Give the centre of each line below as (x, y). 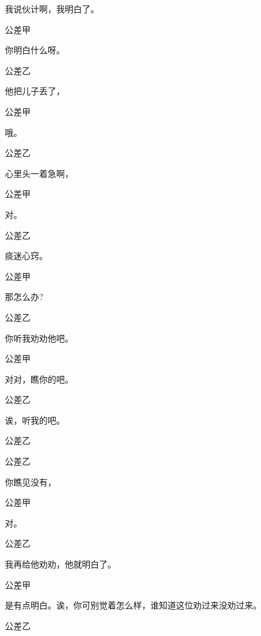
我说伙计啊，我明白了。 (52, 9)
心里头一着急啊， (39, 173)
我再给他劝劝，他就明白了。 (61, 564)
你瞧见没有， (31, 481)
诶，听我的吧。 (35, 420)
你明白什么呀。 (35, 50)
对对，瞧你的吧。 (39, 379)
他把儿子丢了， (35, 91)
